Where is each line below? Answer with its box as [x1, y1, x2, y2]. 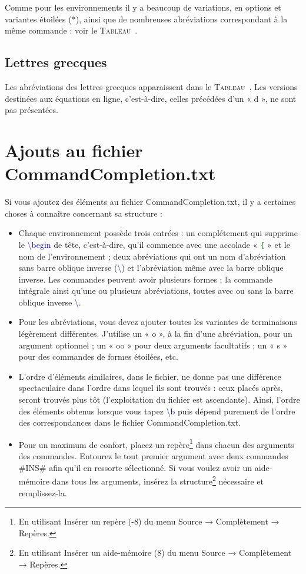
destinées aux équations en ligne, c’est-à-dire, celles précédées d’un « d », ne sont [5, 92, 297, 104]
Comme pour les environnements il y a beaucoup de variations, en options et [5, 1, 281, 13]
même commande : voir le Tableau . [5, 24, 138, 37]
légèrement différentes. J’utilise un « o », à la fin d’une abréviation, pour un [18, 327, 292, 340]
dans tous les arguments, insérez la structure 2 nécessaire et [52, 473, 264, 487]
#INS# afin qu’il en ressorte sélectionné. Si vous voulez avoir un [18, 461, 252, 473]
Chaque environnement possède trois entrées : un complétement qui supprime [18, 227, 298, 239]
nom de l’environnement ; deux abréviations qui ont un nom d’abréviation [18, 250, 286, 262]
